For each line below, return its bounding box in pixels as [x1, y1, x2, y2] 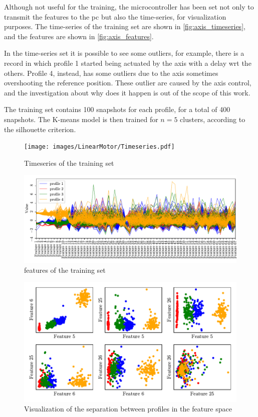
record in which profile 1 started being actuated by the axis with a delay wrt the [4, 57, 251, 68]
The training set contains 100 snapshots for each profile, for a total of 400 [4, 104, 230, 115]
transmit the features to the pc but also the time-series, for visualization [4, 11, 226, 22]
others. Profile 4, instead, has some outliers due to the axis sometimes [4, 67, 218, 78]
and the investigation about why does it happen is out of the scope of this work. [4, 87, 250, 97]
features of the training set [24, 264, 106, 275]
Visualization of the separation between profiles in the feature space [24, 403, 232, 414]
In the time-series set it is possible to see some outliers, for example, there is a [4, 48, 244, 58]
